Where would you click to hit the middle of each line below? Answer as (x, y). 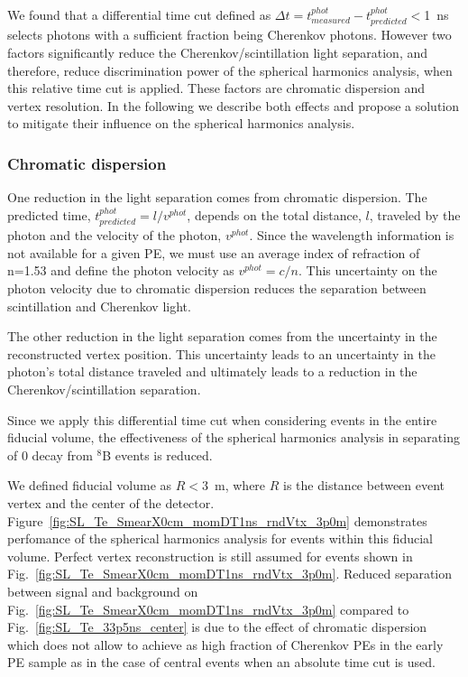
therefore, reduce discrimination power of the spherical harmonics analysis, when (230, 70)
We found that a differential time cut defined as (139, 14)
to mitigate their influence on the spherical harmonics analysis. (181, 123)
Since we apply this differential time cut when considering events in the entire (222, 419)
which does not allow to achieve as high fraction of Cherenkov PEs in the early (225, 644)
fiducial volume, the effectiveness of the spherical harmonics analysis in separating (234, 437)
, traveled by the (415, 214)
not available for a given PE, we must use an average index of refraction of (214, 252)
